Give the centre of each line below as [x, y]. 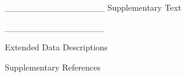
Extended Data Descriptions [56, 47]
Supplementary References [53, 67]
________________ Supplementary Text [93, 7]
